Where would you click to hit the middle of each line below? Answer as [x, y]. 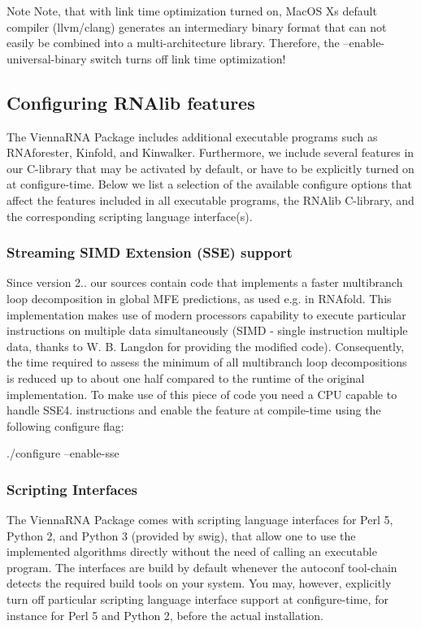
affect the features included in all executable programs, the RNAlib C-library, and [210, 200]
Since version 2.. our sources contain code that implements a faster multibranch [205, 282]
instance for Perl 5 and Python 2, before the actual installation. [165, 615]
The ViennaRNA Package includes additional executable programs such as [192, 136]
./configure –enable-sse [63, 453]
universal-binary [47, 58]
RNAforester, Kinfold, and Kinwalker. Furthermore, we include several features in [210, 152]
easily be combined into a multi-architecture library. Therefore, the [173, 43]
